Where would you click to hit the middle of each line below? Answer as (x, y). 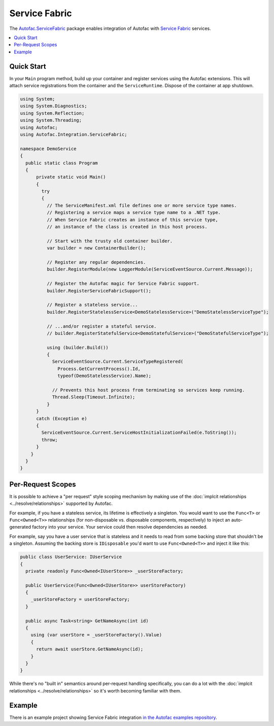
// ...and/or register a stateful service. (101, 326)
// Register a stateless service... (92, 305)
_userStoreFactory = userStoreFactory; (80, 599)
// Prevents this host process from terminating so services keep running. (148, 390)
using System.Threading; (51, 120)
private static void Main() (71, 177)
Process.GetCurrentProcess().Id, (99, 369)
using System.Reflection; (52, 113)
